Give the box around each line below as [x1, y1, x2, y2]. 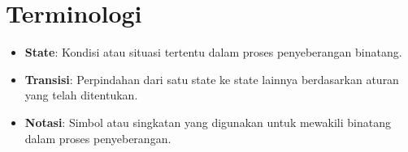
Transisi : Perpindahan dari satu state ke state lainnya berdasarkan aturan [24, 70, 399, 87]
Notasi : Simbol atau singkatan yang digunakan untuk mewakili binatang [24, 113, 391, 130]
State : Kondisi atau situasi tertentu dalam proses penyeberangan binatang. [24, 44, 402, 61]
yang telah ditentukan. [24, 87, 138, 103]
